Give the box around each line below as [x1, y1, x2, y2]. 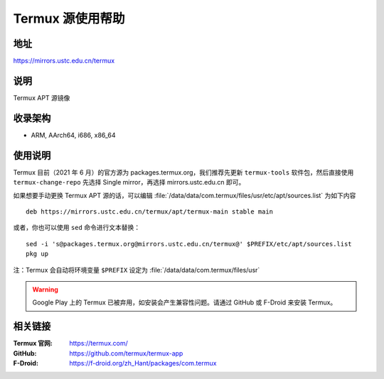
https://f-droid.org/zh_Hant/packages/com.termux [69, 358, 217, 367]
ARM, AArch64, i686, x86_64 [31, 131, 117, 139]
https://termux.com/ [69, 339, 128, 348]
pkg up [26, 250, 49, 258]
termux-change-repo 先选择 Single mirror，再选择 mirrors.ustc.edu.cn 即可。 [13, 178, 245, 187]
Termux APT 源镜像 [13, 93, 70, 102]
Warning [32, 285, 58, 294]
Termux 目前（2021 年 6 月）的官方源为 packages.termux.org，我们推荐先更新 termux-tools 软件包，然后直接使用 [13, 167, 354, 177]
